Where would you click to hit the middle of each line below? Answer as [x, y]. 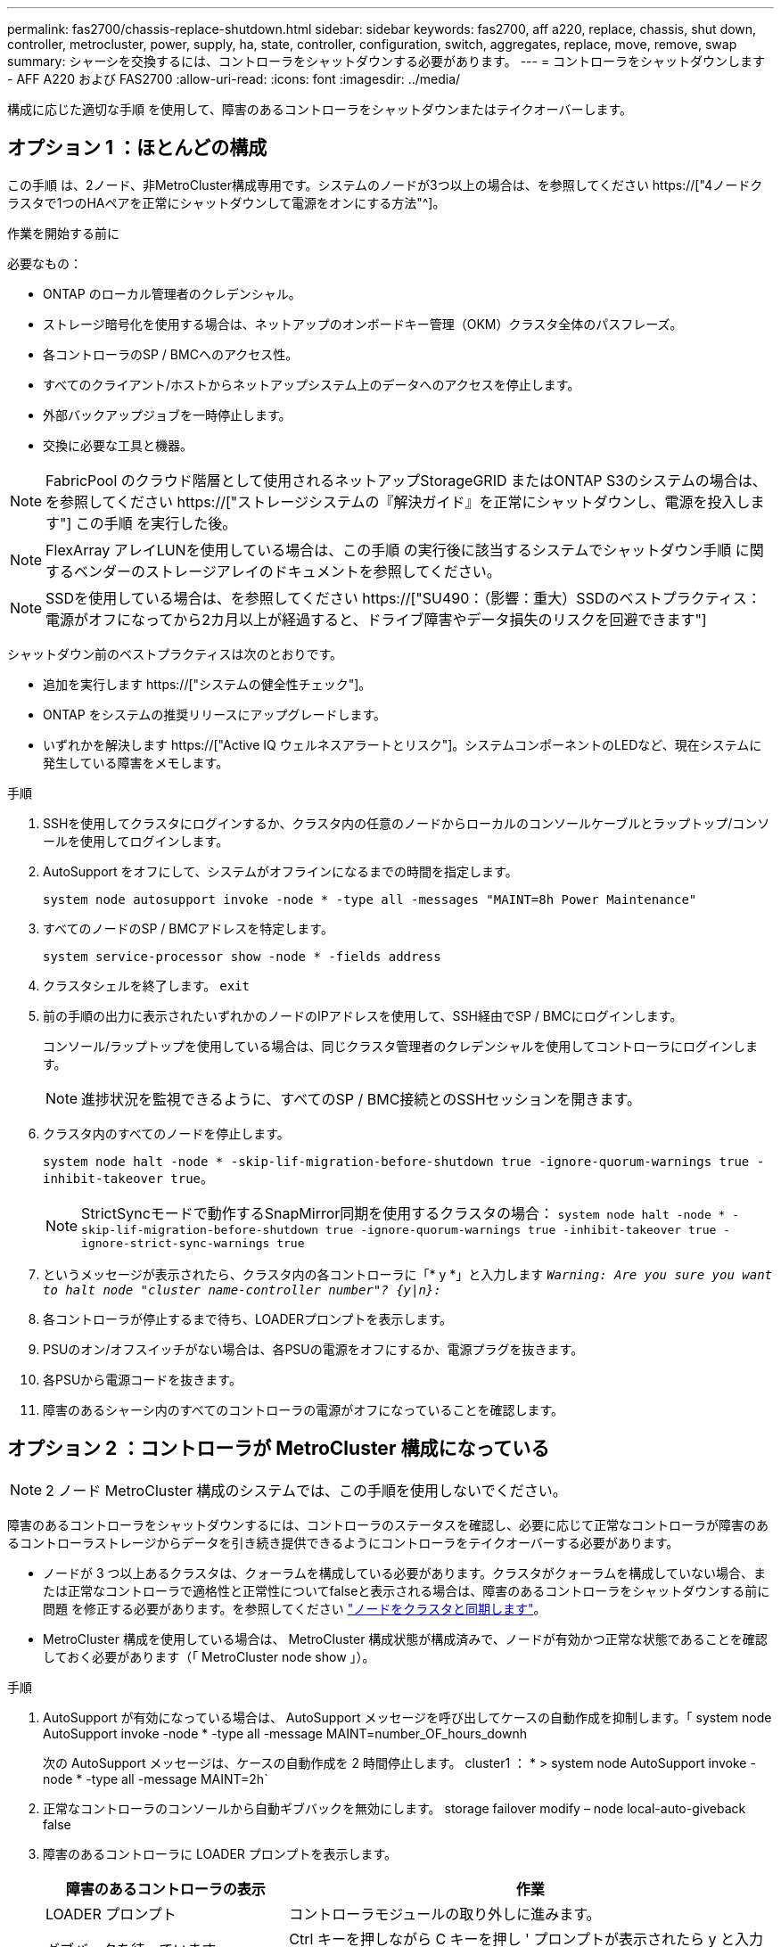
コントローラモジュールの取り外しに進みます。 [445, 1914]
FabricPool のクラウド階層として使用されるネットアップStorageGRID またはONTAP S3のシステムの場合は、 [406, 480]
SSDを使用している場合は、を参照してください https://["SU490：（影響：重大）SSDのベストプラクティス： [403, 598]
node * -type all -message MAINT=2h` [156, 1779]
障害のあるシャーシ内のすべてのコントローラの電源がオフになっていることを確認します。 [304, 1409]
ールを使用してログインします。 [136, 841]
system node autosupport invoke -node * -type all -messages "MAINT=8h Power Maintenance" [370, 899]
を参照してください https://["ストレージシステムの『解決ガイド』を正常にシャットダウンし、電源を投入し [398, 501]
